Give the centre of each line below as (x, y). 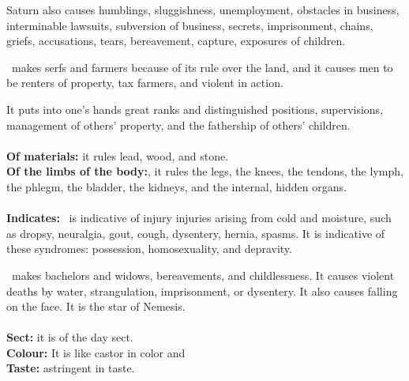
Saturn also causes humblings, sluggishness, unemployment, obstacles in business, (203, 9)
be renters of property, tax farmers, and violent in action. (145, 83)
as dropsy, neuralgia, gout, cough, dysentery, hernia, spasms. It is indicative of (196, 233)
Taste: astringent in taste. (71, 368)
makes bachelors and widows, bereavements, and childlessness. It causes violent (203, 275)
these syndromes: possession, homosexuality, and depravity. (149, 249)
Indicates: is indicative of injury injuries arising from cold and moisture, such (199, 218)
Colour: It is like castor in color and (96, 352)
